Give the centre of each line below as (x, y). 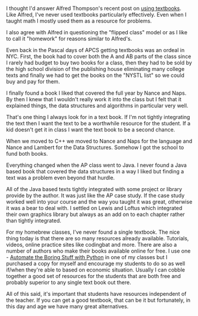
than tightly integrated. (34, 221)
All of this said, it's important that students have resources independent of (96, 294)
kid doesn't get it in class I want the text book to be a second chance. (91, 130)
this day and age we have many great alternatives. (67, 307)
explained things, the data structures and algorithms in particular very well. (97, 106)
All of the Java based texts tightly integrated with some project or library (94, 189)
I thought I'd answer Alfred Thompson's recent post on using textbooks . (94, 8)
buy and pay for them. (33, 82)
